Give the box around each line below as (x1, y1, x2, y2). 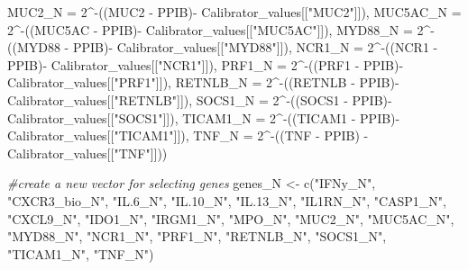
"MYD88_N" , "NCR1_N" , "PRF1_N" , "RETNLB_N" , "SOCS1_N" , (7, 227, 387, 246)
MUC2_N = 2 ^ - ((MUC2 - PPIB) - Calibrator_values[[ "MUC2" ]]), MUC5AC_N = (7, 3, 462, 21)
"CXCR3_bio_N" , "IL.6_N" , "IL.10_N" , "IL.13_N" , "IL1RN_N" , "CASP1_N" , (7, 191, 447, 210)
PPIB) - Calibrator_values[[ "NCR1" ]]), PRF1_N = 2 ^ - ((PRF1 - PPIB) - (7, 55, 404, 74)
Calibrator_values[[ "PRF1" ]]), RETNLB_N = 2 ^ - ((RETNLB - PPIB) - (7, 73, 399, 92)
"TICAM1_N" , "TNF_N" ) (7, 244, 154, 263)
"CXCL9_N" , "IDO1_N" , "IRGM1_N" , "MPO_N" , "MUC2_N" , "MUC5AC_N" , (7, 209, 454, 228)
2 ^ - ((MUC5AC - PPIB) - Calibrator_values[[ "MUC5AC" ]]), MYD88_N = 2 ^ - (7, 20, 435, 39)
